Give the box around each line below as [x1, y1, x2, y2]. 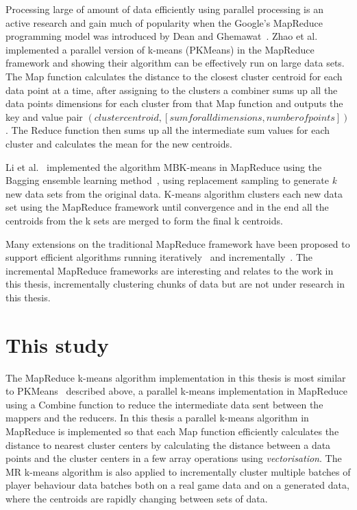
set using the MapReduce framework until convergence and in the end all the [5, 200, 329, 214]
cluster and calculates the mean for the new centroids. [5, 136, 232, 150]
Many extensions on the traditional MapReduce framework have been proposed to [5, 236, 350, 251]
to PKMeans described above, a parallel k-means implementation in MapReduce [5, 384, 347, 398]
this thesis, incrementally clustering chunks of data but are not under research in [5, 277, 345, 291]
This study [5, 330, 109, 358]
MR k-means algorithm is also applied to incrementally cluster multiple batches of [5, 464, 351, 478]
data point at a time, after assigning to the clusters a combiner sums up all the [5, 82, 338, 97]
